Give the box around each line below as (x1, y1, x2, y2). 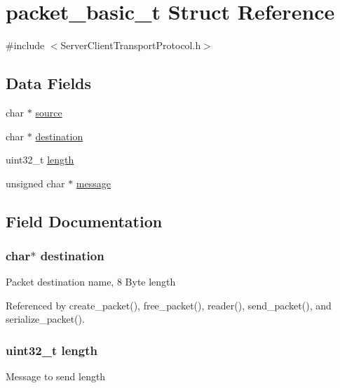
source (35, 105, 62, 119)
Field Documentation (6, 210, 163, 232)
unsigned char (6, 175, 65, 190)
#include (6, 38, 45, 53)
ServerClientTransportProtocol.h (60, 38, 201, 53)
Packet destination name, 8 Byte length (6, 274, 176, 289)
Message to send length (6, 369, 106, 384)
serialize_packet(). (6, 312, 85, 326)
